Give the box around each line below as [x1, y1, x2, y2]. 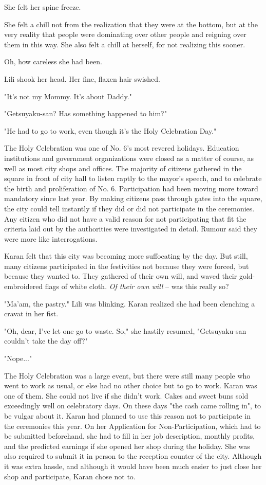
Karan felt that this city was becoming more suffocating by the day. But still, [4, 250, 248, 261]
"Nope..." [4, 353, 32, 364]
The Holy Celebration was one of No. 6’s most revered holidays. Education [4, 142, 239, 153]
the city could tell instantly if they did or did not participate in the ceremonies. [4, 203, 255, 213]
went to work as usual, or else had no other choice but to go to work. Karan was [4, 380, 257, 391]
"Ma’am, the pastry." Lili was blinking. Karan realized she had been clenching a [4, 298, 255, 309]
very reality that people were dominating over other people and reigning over [4, 29, 246, 40]
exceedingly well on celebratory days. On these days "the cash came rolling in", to [4, 400, 261, 411]
